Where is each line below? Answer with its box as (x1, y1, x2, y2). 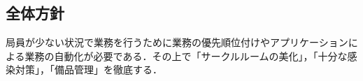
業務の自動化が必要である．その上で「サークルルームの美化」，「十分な (24, 48, 348, 63)
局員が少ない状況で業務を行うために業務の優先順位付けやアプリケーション (6, 35, 348, 50)
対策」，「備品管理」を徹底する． (15, 62, 162, 77)
